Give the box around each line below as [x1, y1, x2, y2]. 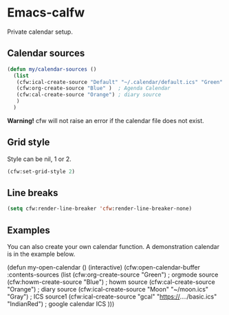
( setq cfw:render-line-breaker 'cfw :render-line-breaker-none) [7, 205, 193, 213]
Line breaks [7, 187, 58, 199]
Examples [7, 224, 50, 236]
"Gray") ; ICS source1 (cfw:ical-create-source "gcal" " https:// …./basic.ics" [7, 292, 217, 301]
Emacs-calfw [7, 5, 85, 21]
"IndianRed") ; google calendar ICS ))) [7, 300, 115, 308]
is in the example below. [7, 250, 76, 259]
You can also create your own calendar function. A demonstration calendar [7, 243, 220, 251]
